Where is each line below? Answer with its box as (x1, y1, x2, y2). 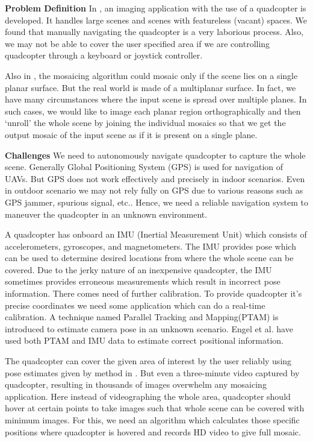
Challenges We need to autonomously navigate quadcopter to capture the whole (5, 148, 306, 161)
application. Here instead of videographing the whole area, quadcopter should (5, 390, 291, 402)
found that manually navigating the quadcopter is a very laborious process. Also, (5, 25, 304, 38)
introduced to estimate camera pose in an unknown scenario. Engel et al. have (5, 322, 293, 335)
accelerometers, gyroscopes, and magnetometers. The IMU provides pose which (5, 239, 296, 252)
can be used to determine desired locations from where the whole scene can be (5, 251, 294, 264)
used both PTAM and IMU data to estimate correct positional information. (5, 334, 284, 347)
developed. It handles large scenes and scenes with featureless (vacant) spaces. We (5, 13, 307, 26)
